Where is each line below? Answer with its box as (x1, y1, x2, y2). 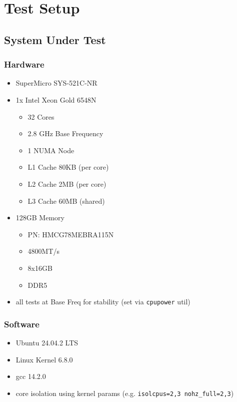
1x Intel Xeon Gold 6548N (15, 94, 96, 105)
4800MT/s (27, 246, 60, 256)
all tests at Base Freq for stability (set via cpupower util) (15, 296, 190, 307)
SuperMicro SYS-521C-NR (15, 78, 97, 88)
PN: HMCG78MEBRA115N (27, 229, 114, 239)
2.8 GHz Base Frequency (27, 128, 103, 139)
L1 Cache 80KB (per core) (27, 162, 109, 172)
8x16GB (27, 262, 52, 273)
